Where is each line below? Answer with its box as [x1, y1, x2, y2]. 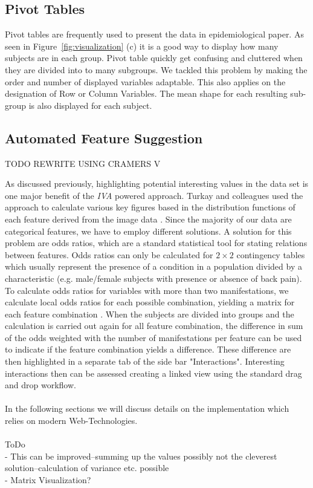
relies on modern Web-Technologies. [5, 414, 138, 427]
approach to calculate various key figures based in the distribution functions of [5, 201, 295, 213]
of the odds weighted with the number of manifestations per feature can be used [5, 331, 302, 343]
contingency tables [236, 248, 305, 261]
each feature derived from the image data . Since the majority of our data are [5, 212, 292, 225]
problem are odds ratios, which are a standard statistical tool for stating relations [5, 236, 308, 249]
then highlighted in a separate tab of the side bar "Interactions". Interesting [5, 355, 285, 368]
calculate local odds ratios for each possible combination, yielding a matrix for [5, 296, 295, 308]
